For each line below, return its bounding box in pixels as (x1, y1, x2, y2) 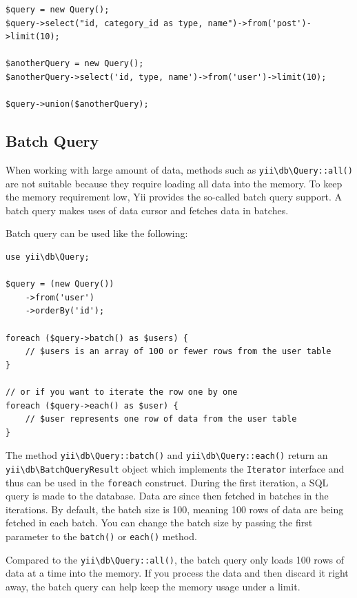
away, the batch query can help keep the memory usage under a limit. (6, 579, 300, 593)
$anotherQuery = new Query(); (6, 59, 144, 69)
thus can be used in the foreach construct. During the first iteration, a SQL (6, 475, 329, 489)
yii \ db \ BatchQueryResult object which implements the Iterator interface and (6, 461, 345, 475)
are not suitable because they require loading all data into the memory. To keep (6, 176, 343, 190)
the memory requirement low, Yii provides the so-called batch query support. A (6, 189, 343, 204)
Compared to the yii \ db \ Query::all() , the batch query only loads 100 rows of (6, 552, 344, 566)
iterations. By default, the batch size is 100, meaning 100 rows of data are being (6, 502, 344, 516)
